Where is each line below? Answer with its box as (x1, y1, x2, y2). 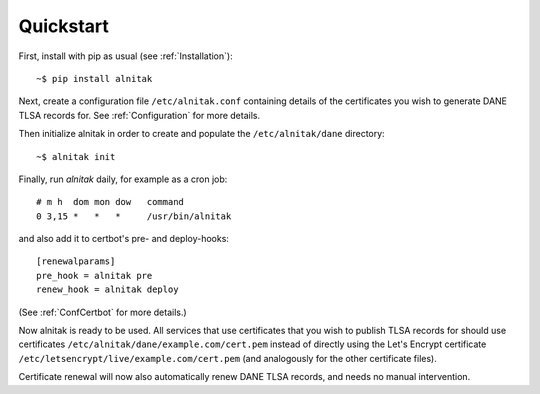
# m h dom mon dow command (36, 196, 185, 208)
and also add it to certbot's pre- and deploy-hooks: (18, 233, 230, 245)
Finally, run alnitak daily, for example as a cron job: (18, 173, 228, 185)
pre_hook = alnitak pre (36, 270, 153, 281)
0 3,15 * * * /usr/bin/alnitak (36, 210, 232, 222)
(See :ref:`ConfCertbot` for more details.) (18, 306, 187, 318)
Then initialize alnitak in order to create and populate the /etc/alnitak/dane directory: (18, 128, 385, 140)
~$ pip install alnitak (36, 73, 153, 84)
